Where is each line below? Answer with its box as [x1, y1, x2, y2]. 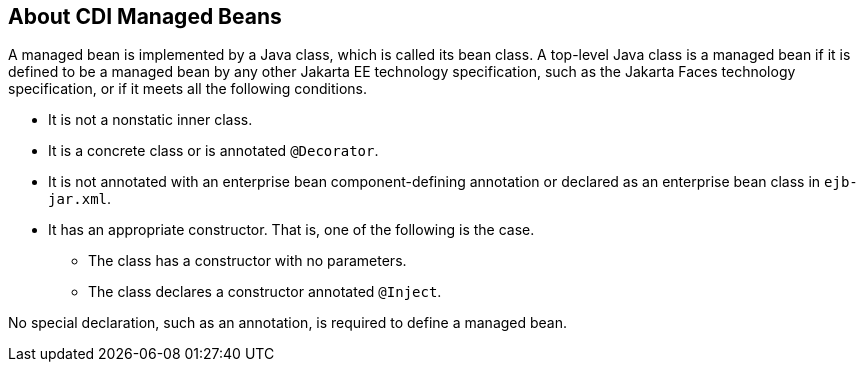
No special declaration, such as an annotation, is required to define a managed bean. [8, 314, 568, 332]
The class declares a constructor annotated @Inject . [88, 283, 442, 301]
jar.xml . [48, 190, 112, 208]
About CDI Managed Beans [8, 4, 282, 29]
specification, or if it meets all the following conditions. [8, 80, 368, 98]
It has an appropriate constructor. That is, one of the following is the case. [48, 221, 535, 239]
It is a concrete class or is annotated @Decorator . [48, 142, 379, 160]
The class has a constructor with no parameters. [88, 252, 407, 270]
